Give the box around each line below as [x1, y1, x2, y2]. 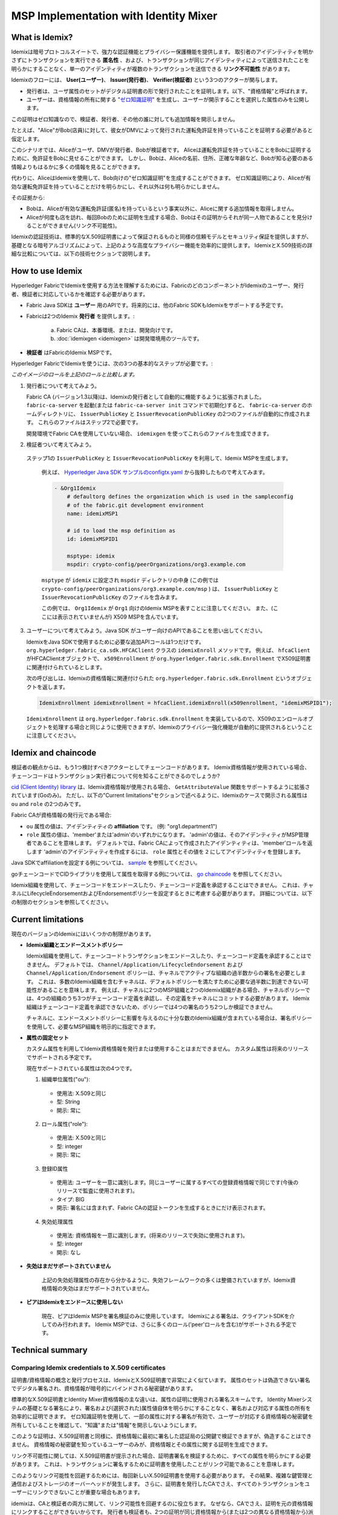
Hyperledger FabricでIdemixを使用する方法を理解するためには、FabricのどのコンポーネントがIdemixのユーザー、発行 [11, 282, 305, 289]
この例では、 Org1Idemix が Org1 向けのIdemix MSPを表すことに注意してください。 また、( [41, 605, 273, 612]
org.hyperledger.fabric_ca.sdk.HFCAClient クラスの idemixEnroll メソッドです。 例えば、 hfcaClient [26, 647, 311, 654]
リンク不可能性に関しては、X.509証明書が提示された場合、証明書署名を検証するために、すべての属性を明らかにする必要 [11, 1452, 311, 1459]
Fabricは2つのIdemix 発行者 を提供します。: [26, 313, 135, 320]
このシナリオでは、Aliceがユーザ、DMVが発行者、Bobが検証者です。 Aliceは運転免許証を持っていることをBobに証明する [11, 146, 312, 153]
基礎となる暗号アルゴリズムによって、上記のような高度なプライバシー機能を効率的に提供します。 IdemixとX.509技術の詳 [11, 241, 313, 248]
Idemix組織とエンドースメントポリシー [26, 941, 123, 948]
